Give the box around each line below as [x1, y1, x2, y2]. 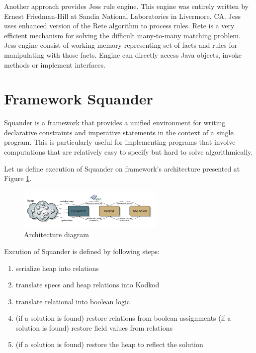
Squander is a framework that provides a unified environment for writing [4, 117, 226, 128]
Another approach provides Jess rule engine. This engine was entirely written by [4, 1, 249, 11]
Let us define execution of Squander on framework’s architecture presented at [4, 163, 240, 174]
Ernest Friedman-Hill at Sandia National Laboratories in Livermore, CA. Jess [4, 10, 241, 21]
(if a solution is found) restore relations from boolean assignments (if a [15, 313, 231, 323]
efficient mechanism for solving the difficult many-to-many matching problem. [4, 30, 241, 40]
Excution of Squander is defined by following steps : [4, 246, 160, 256]
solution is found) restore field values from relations [15, 322, 172, 333]
